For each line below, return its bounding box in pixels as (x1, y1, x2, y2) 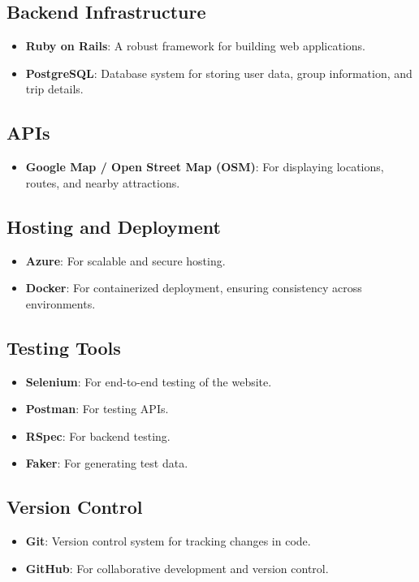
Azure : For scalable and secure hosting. (25, 252, 226, 269)
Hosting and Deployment (6, 213, 221, 239)
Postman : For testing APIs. (25, 400, 169, 417)
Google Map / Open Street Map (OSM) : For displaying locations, (25, 158, 384, 175)
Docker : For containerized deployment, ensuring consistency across (25, 279, 362, 296)
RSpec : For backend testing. (25, 427, 171, 444)
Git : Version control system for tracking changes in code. (25, 532, 311, 550)
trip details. (25, 80, 84, 97)
